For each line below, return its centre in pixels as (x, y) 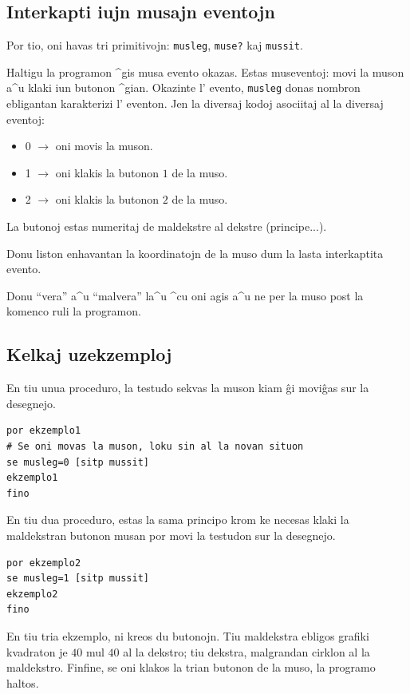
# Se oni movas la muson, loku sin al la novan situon (155, 447)
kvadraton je (37, 651)
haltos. (23, 682)
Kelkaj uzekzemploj (89, 354)
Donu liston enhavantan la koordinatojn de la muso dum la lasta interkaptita (195, 253)
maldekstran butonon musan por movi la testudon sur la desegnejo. (171, 535)
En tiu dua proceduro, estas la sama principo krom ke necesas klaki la (178, 520)
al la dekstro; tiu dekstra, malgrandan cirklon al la (246, 651)
